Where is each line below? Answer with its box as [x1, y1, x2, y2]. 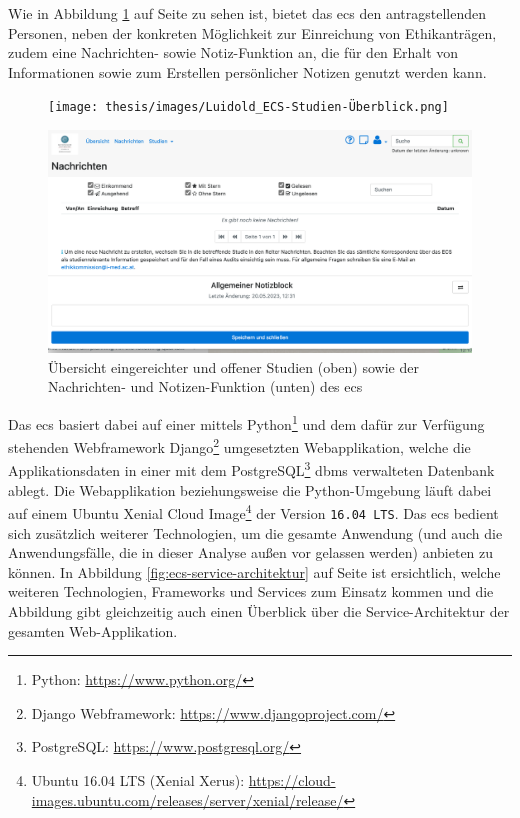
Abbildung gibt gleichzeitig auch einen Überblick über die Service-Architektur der [8, 601, 510, 622]
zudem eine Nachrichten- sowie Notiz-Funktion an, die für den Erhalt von [8, 42, 459, 63]
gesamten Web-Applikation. [8, 620, 178, 641]
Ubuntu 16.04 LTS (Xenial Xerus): [31, 769, 245, 790]
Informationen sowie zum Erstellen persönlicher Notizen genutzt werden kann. [8, 61, 487, 82]
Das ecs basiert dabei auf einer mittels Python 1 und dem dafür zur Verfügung [8, 410, 485, 434]
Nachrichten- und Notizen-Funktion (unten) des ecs [48, 376, 363, 397]
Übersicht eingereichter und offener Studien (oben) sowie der [48, 356, 419, 377]
